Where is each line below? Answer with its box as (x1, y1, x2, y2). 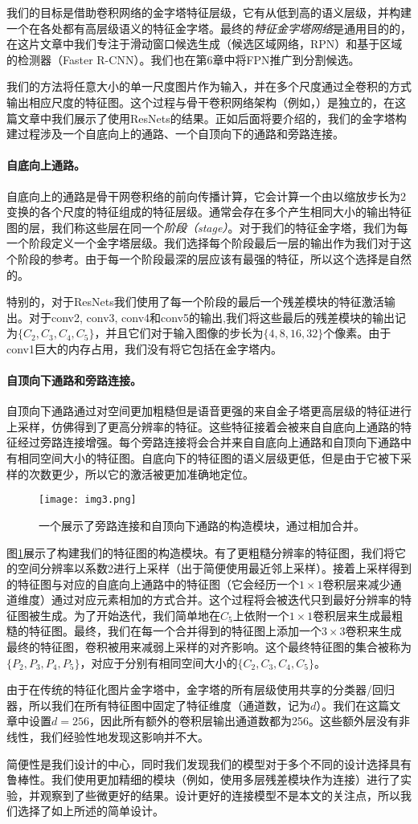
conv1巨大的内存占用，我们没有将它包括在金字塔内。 (6, 340, 282, 357)
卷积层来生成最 (313, 606, 392, 623)
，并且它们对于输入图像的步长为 (94, 324, 264, 341)
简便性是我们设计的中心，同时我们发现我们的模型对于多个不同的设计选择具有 (6, 755, 412, 772)
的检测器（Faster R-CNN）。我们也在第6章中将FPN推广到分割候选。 (6, 51, 360, 67)
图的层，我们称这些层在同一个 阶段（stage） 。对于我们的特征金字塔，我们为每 (6, 218, 408, 235)
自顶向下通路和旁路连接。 (6, 372, 141, 389)
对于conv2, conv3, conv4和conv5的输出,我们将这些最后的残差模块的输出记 (28, 308, 406, 325)
